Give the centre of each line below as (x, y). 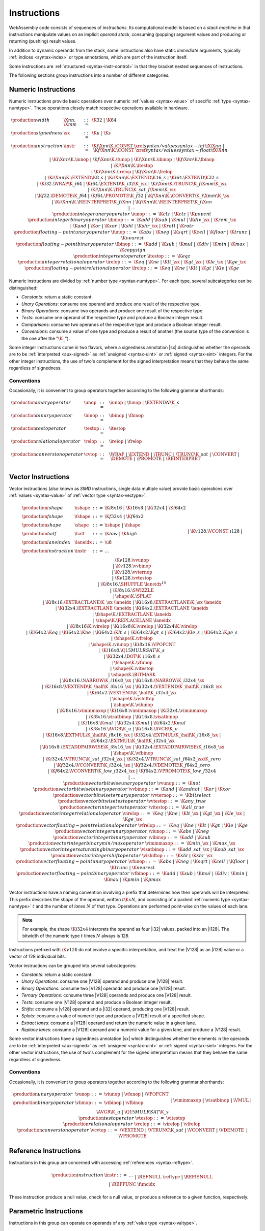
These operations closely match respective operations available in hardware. (111, 108)
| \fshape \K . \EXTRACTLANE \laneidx (132, 614)
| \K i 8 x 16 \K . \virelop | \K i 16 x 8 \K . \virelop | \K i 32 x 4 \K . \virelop (132, 626)
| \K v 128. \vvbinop (132, 566)
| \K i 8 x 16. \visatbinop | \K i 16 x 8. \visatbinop (132, 717)
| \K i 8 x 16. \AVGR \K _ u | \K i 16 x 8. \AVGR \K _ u (132, 729)
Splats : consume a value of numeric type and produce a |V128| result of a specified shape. (113, 1016)
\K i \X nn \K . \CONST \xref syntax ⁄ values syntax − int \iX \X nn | (158, 146)
